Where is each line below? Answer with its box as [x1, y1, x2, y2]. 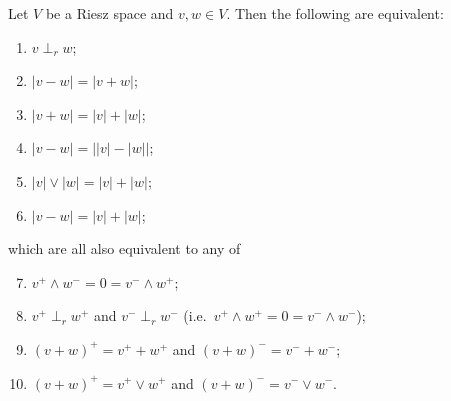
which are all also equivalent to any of [8, 238, 241, 259]
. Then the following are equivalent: [226, 3, 444, 23]
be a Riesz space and [45, 3, 174, 23]
